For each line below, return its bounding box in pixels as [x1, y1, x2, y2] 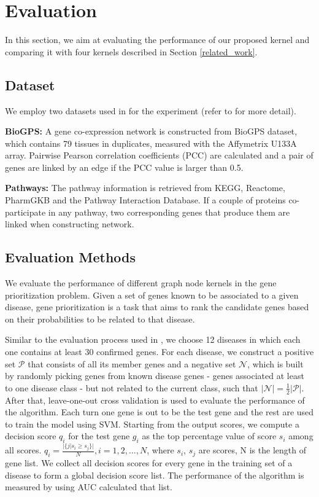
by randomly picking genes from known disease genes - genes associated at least [5, 369, 304, 382]
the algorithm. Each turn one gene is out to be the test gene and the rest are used [5, 405, 314, 418]
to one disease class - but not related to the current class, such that [5, 381, 258, 394]
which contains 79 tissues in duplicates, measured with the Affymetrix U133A [5, 136, 297, 149]
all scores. [5, 444, 42, 456]
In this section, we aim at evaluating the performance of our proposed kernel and [5, 33, 310, 46]
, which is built [247, 357, 304, 370]
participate [5, 205, 46, 218]
